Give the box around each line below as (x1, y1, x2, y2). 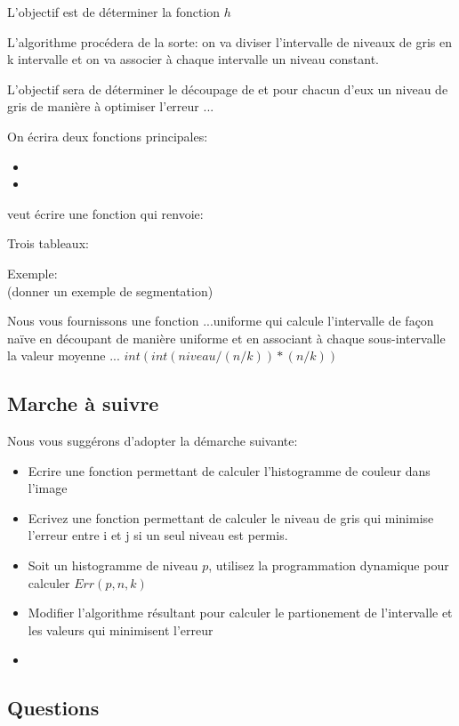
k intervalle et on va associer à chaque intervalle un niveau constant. (7, 50, 379, 69)
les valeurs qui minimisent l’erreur (28, 620, 213, 639)
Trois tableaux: (7, 234, 89, 253)
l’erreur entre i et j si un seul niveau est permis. (28, 526, 288, 544)
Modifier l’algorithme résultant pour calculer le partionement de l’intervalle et (28, 603, 453, 622)
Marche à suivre (7, 390, 159, 417)
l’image (28, 479, 68, 497)
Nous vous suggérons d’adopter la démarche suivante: (7, 432, 298, 450)
